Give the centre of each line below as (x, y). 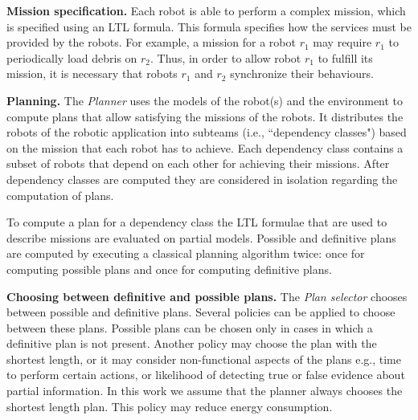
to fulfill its (345, 57)
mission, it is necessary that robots (92, 73)
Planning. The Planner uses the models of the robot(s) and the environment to (205, 100)
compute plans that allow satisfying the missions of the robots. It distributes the (205, 116)
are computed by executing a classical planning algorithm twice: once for (186, 253)
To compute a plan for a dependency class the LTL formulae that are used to (197, 222)
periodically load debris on (72, 57)
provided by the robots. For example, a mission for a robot (151, 42)
